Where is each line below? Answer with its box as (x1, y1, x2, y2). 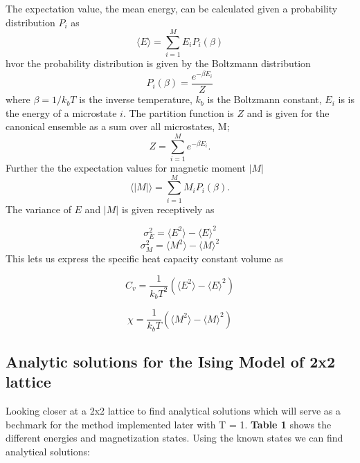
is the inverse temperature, (79, 92, 192, 107)
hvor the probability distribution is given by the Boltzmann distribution (6, 56, 311, 71)
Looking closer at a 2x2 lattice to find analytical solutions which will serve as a (6, 403, 341, 418)
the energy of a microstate (6, 105, 117, 120)
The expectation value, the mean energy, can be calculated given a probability (6, 1, 338, 15)
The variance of (6, 201, 71, 216)
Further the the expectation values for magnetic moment (6, 160, 246, 174)
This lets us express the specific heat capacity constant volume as (6, 251, 283, 265)
